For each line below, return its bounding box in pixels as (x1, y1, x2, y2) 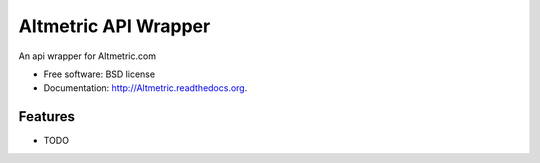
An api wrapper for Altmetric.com (18, 50, 157, 62)
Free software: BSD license (43, 68, 155, 80)
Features (18, 108, 75, 125)
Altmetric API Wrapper (18, 15, 211, 37)
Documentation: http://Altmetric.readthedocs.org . (43, 82, 248, 94)
